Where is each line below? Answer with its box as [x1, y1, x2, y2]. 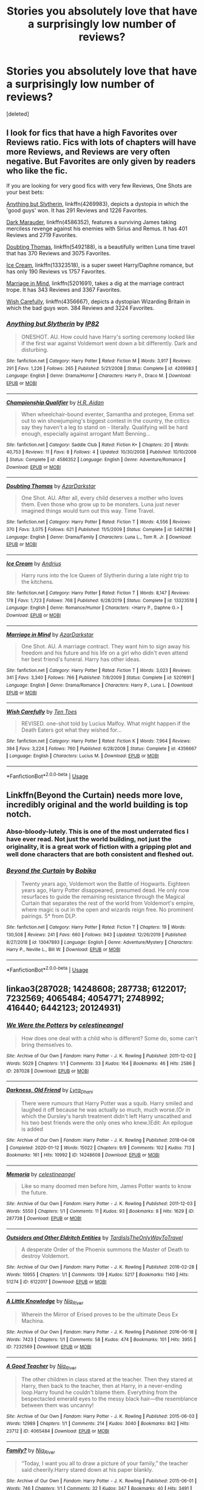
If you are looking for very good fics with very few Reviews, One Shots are [6, 182, 192, 189]
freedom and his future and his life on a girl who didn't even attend [21, 649, 188, 656]
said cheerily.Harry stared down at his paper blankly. [21, 1466, 154, 1474]
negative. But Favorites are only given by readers [6, 156, 196, 167]
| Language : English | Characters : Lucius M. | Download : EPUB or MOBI [6, 753, 159, 759]
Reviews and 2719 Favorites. [6, 231, 78, 238]
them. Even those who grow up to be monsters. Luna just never [21, 501, 180, 508]
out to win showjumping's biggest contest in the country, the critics [21, 417, 190, 424]
